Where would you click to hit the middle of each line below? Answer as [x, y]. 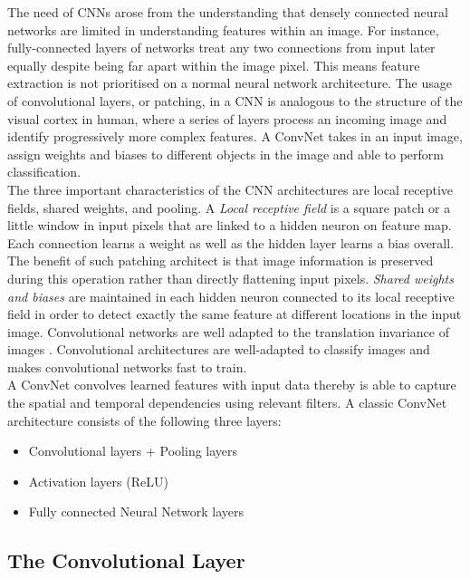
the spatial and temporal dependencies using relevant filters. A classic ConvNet [227, 403]
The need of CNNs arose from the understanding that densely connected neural [228, 12]
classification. [44, 172]
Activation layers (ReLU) [98, 481]
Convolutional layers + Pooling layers [133, 451]
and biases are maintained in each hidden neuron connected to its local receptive [231, 296]
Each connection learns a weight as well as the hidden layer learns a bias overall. [231, 242]
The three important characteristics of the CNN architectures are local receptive [230, 189]
